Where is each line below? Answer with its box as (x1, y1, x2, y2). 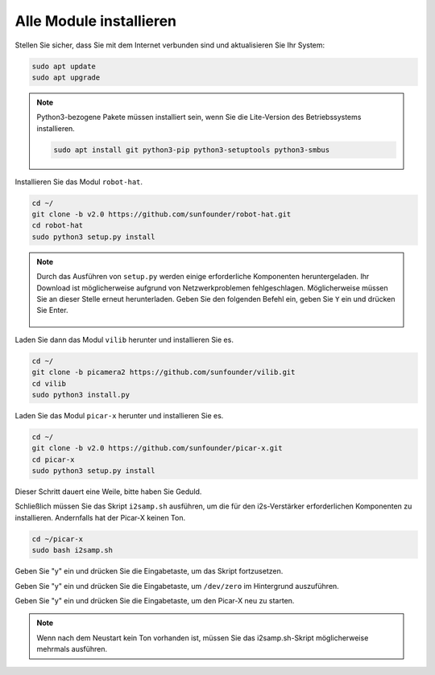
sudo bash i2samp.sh (31, 545, 113, 555)
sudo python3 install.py (31, 390, 130, 399)
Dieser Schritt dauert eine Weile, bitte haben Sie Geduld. (14, 487, 202, 496)
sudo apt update (31, 61, 97, 71)
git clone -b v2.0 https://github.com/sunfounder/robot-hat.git (31, 210, 292, 219)
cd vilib (31, 379, 67, 388)
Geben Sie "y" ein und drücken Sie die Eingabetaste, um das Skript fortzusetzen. (14, 566, 284, 576)
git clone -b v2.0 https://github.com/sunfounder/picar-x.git (31, 443, 283, 453)
